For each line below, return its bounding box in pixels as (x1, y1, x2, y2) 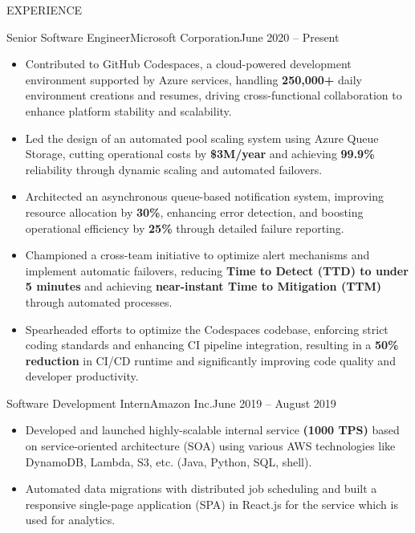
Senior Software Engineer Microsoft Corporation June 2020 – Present (6, 28, 340, 45)
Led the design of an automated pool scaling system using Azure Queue (25, 129, 379, 146)
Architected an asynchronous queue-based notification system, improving (25, 188, 384, 205)
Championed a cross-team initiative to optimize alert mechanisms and (25, 246, 370, 263)
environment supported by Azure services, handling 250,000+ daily (25, 71, 363, 87)
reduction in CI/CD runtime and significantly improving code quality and (25, 352, 396, 368)
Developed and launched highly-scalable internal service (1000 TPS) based (25, 421, 400, 438)
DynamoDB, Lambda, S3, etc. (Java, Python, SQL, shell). (25, 453, 312, 470)
